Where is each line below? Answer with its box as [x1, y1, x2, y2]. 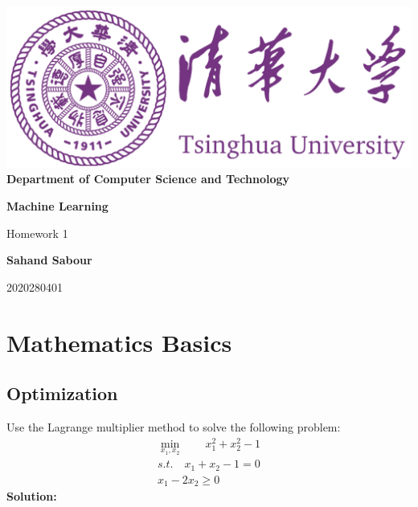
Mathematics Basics [6, 325, 232, 358]
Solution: [6, 488, 57, 505]
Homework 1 [6, 224, 68, 241]
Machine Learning [6, 198, 109, 214]
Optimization [6, 381, 118, 406]
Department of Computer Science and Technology [6, 170, 290, 187]
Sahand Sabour [6, 251, 92, 268]
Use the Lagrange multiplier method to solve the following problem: [6, 418, 341, 435]
